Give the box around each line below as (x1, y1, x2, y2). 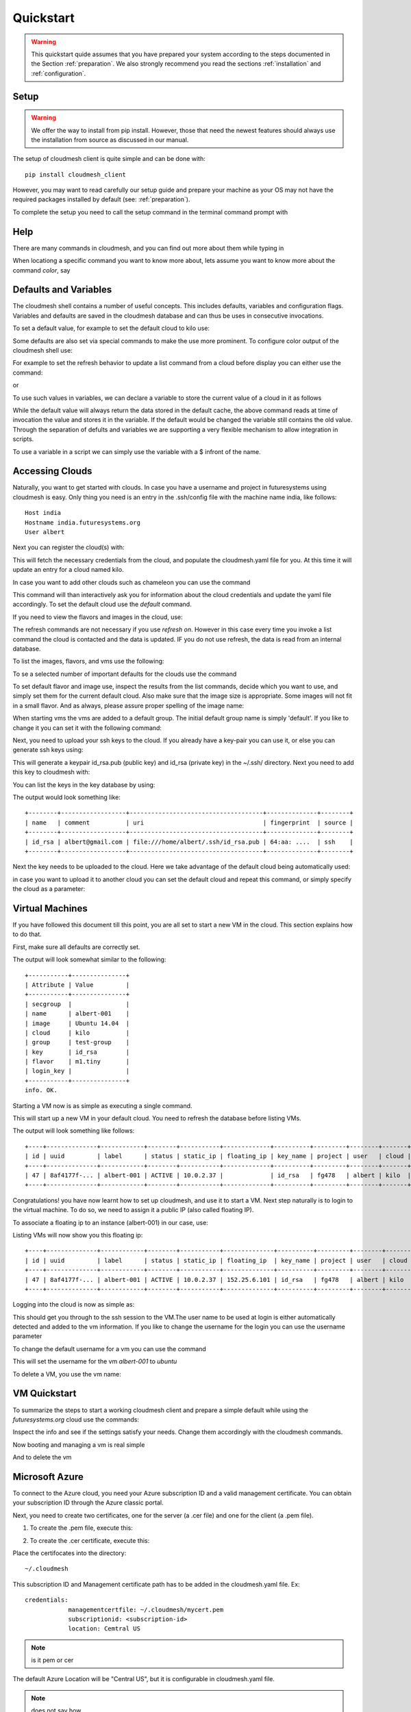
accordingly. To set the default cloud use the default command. (12, 600, 192, 609)
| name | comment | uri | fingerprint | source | (25, 818, 354, 827)
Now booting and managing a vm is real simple (12, 1440, 145, 1448)
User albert (25, 528, 65, 536)
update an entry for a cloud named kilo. (12, 566, 124, 574)
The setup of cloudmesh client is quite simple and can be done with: (12, 155, 206, 163)
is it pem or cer (31, 1656, 74, 1664)
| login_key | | (25, 1067, 130, 1075)
